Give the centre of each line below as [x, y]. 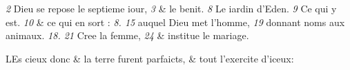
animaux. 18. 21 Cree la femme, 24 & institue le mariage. [127, 35]
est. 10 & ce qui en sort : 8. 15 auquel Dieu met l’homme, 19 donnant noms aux [175, 22]
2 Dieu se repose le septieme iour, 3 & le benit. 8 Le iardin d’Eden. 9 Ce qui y [171, 8]
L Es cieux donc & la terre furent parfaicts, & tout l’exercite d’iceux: [150, 58]
